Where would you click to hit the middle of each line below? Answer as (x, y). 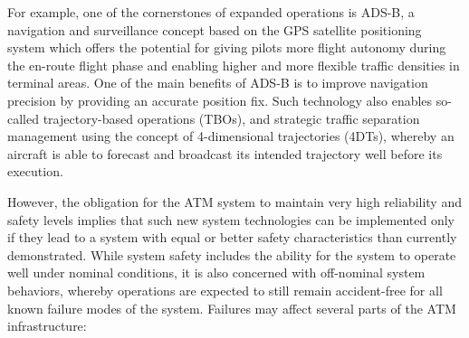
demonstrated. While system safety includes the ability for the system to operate (232, 254)
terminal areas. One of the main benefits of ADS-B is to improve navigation (218, 83)
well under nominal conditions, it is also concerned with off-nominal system (216, 272)
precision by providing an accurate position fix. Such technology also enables (220, 100)
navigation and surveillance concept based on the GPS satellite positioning (215, 29)
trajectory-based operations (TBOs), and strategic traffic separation (231, 118)
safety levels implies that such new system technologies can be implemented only (231, 219)
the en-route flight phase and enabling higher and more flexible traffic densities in (234, 65)
